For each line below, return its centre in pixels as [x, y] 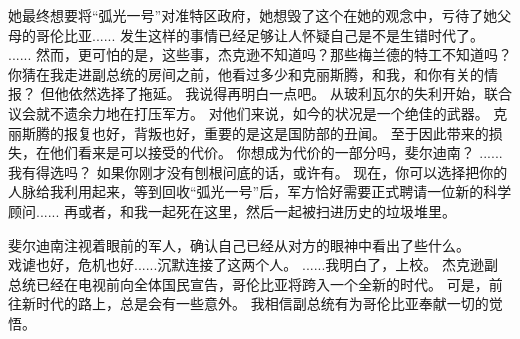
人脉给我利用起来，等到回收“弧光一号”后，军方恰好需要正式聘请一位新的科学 [260, 191]
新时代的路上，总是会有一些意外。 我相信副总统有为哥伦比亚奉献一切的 [255, 303]
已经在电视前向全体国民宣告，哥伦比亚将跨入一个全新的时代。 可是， [262, 283]
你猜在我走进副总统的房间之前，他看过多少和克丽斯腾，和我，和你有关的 [246, 73]
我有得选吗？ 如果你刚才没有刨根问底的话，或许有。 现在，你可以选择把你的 [258, 171]
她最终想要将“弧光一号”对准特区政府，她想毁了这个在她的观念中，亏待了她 [253, 15]
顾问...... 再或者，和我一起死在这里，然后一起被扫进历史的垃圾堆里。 [232, 210]
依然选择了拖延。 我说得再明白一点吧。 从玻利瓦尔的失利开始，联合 [290, 93]
